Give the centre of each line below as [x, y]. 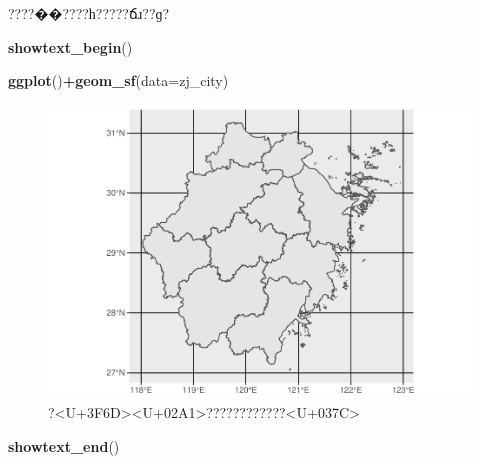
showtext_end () [64, 445]
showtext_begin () [70, 46]
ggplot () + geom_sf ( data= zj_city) [118, 80]
